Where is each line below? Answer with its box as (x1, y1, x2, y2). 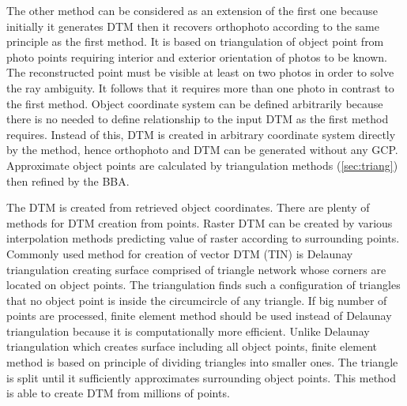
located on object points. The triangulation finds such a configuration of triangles (6, 276, 401, 293)
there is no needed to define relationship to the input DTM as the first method (6, 111, 389, 127)
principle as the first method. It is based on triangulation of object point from (6, 33, 384, 50)
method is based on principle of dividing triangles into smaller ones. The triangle (6, 354, 398, 370)
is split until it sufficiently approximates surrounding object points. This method (6, 369, 397, 385)
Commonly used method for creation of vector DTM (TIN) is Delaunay (6, 245, 353, 261)
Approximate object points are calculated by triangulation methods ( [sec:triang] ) (6, 156, 398, 173)
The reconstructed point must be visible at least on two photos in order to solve (6, 64, 394, 81)
